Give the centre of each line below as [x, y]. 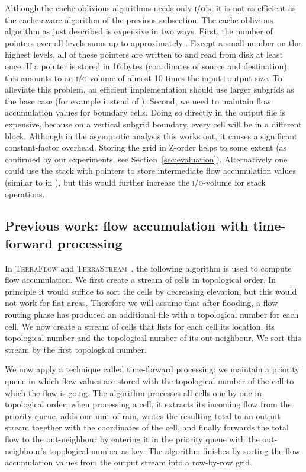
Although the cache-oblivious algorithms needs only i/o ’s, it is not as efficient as [150, 8]
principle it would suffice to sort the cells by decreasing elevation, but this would [151, 291]
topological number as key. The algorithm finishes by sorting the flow [174, 450]
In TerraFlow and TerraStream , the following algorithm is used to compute [148, 268]
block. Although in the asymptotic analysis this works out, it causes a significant [151, 135]
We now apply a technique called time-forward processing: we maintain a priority [152, 369]
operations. [25, 194]
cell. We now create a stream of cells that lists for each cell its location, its [140, 326]
